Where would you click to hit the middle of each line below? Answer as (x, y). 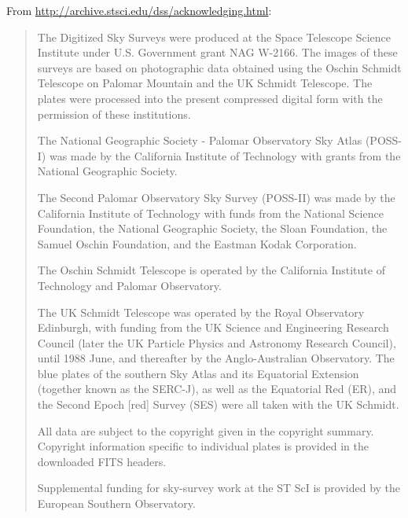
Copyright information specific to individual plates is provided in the (203, 446)
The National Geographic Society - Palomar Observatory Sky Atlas (200, 140)
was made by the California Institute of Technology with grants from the (225, 155)
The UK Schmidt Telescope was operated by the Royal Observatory (201, 312)
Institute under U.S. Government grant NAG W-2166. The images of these (217, 52)
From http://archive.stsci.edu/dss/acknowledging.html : (139, 10)
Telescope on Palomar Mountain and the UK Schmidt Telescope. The (205, 83)
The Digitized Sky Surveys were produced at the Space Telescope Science (214, 37)
